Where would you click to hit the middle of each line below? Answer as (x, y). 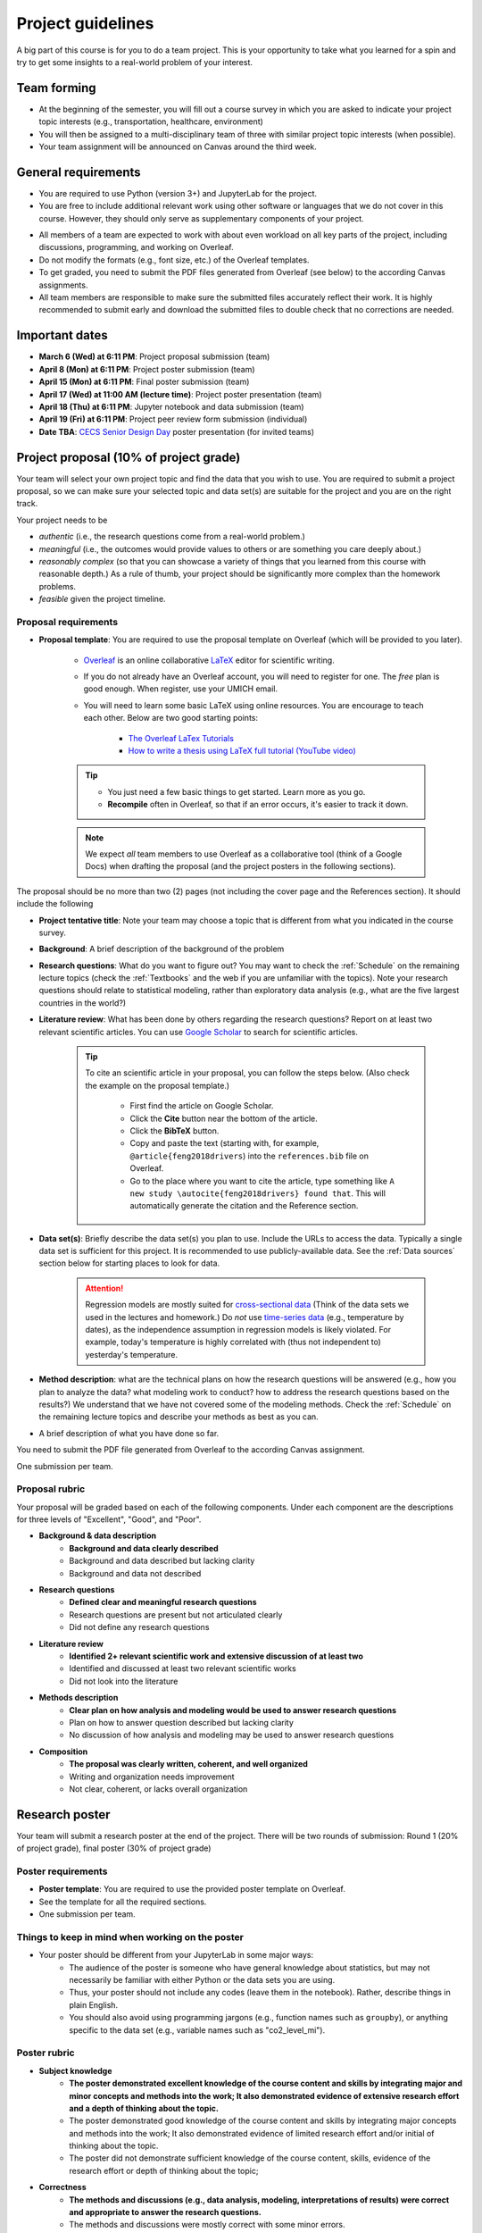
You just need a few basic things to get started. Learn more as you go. (237, 791)
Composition (63, 1752)
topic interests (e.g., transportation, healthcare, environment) (151, 121)
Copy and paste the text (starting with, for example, (224, 1143)
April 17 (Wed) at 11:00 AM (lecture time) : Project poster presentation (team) (180, 394)
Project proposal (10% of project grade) (129, 457)
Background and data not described (135, 1573)
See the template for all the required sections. (123, 1902)
